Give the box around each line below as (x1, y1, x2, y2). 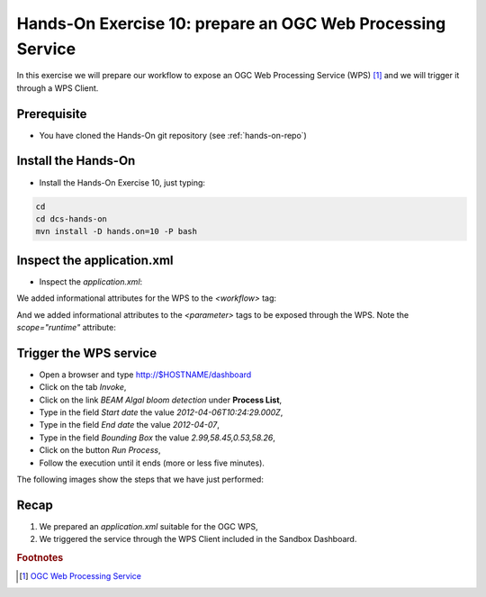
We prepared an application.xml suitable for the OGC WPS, (39, 520, 258, 531)
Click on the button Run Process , (39, 445, 161, 456)
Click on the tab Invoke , (39, 382, 127, 393)
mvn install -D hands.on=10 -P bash (35, 226, 198, 237)
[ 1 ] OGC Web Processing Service (19, 571, 141, 582)
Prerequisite (16, 106, 87, 122)
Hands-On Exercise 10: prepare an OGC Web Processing (16, 14, 446, 33)
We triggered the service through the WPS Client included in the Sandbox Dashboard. (39, 534, 357, 545)
